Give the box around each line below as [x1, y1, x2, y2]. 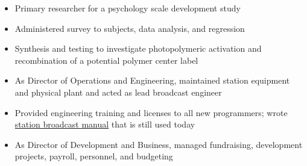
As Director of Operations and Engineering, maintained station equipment [14, 74, 290, 87]
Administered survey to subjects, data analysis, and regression [14, 22, 245, 34]
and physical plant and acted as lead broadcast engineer [14, 85, 222, 98]
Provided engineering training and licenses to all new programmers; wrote [14, 106, 288, 118]
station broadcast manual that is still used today [14, 118, 195, 131]
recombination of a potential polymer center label [14, 54, 198, 66]
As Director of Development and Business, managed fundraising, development [14, 138, 303, 150]
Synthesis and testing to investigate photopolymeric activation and [14, 42, 262, 55]
